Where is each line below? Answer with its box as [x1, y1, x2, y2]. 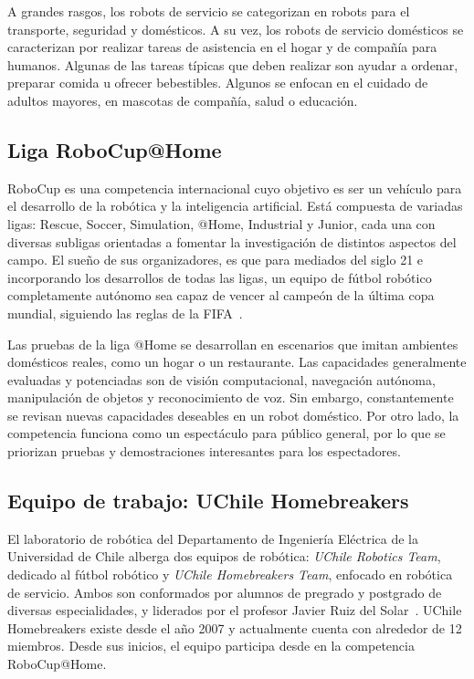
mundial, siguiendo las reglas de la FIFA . [7, 303, 243, 322]
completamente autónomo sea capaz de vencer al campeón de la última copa [7, 286, 435, 305]
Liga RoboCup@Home [7, 135, 222, 163]
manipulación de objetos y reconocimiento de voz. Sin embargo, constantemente [7, 388, 454, 407]
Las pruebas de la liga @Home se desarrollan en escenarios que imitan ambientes [7, 334, 458, 353]
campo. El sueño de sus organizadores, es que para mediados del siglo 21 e [7, 250, 424, 269]
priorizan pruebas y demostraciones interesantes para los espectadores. [7, 442, 401, 461]
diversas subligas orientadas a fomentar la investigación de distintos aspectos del [7, 232, 457, 251]
